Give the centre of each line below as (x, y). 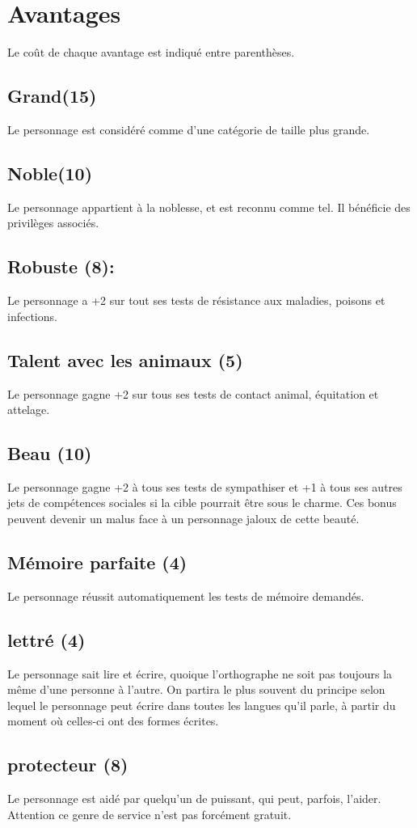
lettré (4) (46, 639)
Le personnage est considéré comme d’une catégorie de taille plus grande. (189, 129)
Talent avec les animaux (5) (125, 359)
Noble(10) (50, 173)
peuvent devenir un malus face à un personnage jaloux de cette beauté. (183, 519)
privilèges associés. (53, 223)
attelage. (29, 410)
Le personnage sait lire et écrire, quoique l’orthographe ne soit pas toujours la (200, 673)
